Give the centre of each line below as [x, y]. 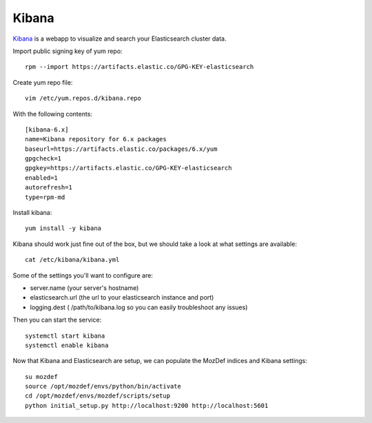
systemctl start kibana [65, 336]
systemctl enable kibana [67, 345]
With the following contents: [53, 114]
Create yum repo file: [43, 82]
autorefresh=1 [49, 187]
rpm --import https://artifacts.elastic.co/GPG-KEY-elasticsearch [139, 67]
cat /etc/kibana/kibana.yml [72, 260]
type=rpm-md [45, 197]
